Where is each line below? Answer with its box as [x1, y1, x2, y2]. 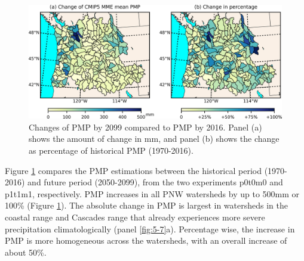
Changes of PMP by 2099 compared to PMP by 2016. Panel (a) [29, 120, 262, 133]
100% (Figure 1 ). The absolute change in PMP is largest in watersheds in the [5, 199, 288, 212]
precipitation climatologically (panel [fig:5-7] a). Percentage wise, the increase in [5, 222, 295, 235]
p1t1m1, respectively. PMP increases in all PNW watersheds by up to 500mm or [5, 187, 300, 200]
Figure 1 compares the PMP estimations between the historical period [5, 164, 262, 176]
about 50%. [5, 246, 47, 258]
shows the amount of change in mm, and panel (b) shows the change [29, 132, 280, 145]
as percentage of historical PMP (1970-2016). [29, 144, 194, 157]
